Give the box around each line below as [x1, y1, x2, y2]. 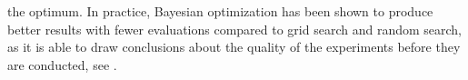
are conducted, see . [7, 55, 117, 74]
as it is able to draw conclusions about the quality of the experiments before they [7, 37, 461, 56]
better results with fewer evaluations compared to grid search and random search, [7, 19, 463, 38]
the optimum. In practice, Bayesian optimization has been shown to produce [7, 2, 433, 20]
